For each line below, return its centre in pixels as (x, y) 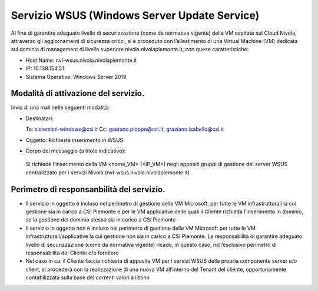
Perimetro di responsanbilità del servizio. (88, 189)
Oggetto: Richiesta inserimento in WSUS (74, 140)
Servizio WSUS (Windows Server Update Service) (135, 15)
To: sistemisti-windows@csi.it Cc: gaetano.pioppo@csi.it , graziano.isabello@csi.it (125, 129)
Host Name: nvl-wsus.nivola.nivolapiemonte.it (81, 60)
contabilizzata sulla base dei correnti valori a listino (88, 277)
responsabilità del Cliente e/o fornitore (72, 253)
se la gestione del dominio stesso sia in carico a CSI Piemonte (101, 220)
